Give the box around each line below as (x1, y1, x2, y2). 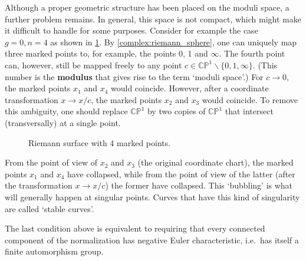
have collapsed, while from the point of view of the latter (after (67, 167, 295, 180)
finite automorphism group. (5, 245, 104, 257)
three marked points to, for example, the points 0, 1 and (5, 47, 208, 60)
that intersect (225, 105, 274, 117)
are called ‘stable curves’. (5, 202, 94, 214)
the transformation (5, 179, 73, 191)
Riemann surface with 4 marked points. (28, 136, 171, 148)
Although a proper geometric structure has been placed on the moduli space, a (5, 1, 289, 13)
